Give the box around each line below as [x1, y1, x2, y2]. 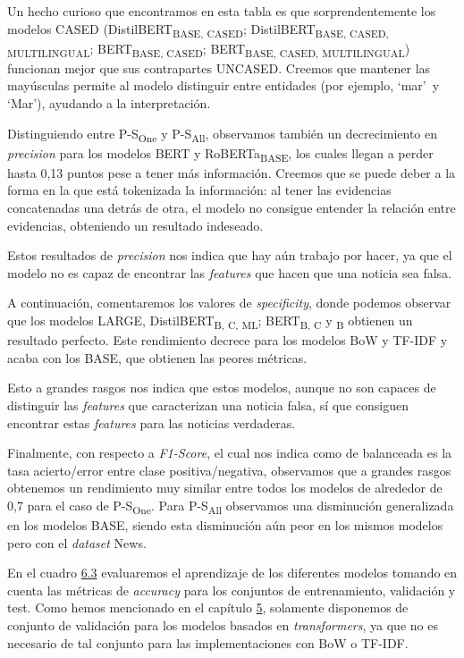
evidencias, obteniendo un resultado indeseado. [7, 215, 264, 234]
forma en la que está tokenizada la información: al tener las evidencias [7, 181, 392, 199]
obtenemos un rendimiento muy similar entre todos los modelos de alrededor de [7, 478, 443, 497]
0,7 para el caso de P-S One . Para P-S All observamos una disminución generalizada [7, 495, 454, 517]
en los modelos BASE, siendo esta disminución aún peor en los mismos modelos [7, 516, 443, 535]
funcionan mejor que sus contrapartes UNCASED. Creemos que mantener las [7, 58, 431, 77]
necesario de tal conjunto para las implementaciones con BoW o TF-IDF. [7, 633, 409, 652]
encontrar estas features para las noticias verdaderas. [7, 413, 296, 432]
